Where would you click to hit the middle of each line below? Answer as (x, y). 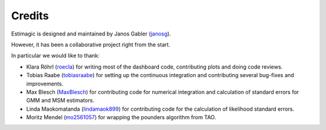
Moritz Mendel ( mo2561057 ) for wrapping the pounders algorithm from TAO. (121, 117)
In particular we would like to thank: (55, 56)
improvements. (45, 84)
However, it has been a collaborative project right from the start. (91, 45)
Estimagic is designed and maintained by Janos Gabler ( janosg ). (91, 34)
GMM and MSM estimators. (60, 101)
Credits (30, 16)
